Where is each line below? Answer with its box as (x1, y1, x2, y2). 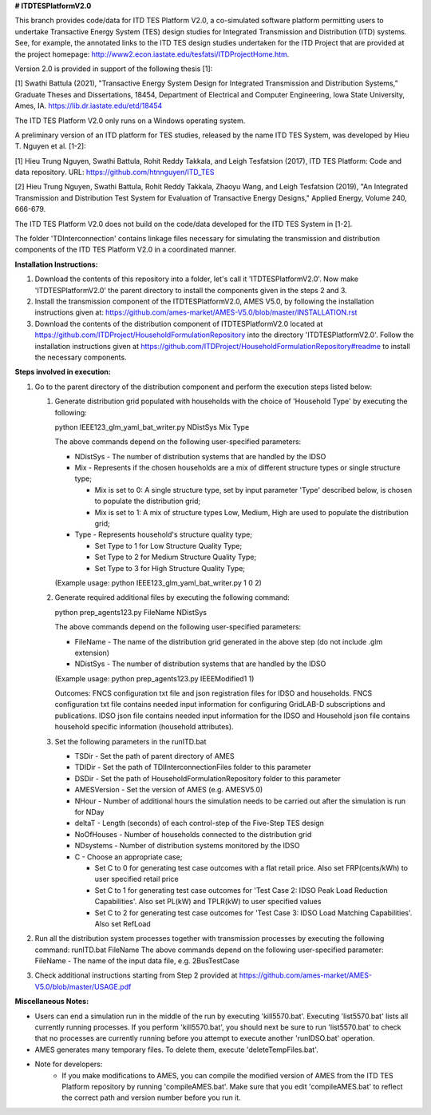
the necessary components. (34, 352, 127, 362)
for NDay (74, 807, 105, 816)
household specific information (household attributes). (54, 722, 235, 732)
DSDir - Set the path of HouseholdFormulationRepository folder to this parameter (74, 773, 341, 783)
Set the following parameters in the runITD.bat (54, 736, 207, 746)
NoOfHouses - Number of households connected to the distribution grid (74, 829, 312, 839)
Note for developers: (34, 1059, 103, 1069)
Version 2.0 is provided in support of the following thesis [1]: (14, 64, 213, 73)
